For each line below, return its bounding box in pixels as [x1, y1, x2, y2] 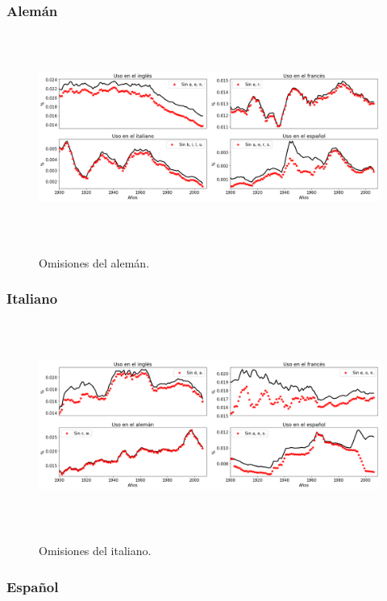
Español [6, 576, 59, 596]
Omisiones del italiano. [39, 542, 152, 559]
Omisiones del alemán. [39, 254, 150, 271]
